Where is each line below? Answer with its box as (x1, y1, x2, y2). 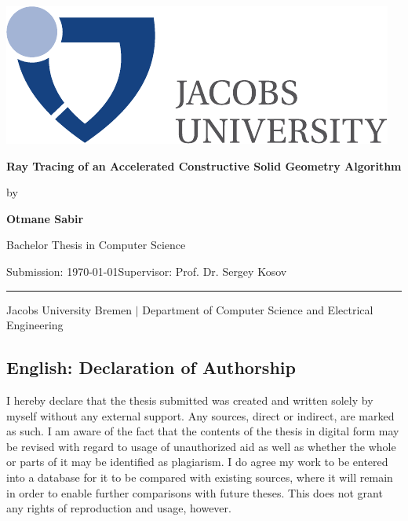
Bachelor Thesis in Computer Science (6, 237, 186, 253)
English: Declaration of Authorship (6, 355, 296, 380)
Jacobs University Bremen (6, 301, 133, 317)
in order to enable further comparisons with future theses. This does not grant (6, 484, 383, 501)
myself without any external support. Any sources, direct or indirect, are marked (6, 407, 395, 424)
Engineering (6, 317, 64, 333)
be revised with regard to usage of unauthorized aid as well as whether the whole (6, 438, 396, 454)
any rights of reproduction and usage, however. (6, 500, 231, 516)
